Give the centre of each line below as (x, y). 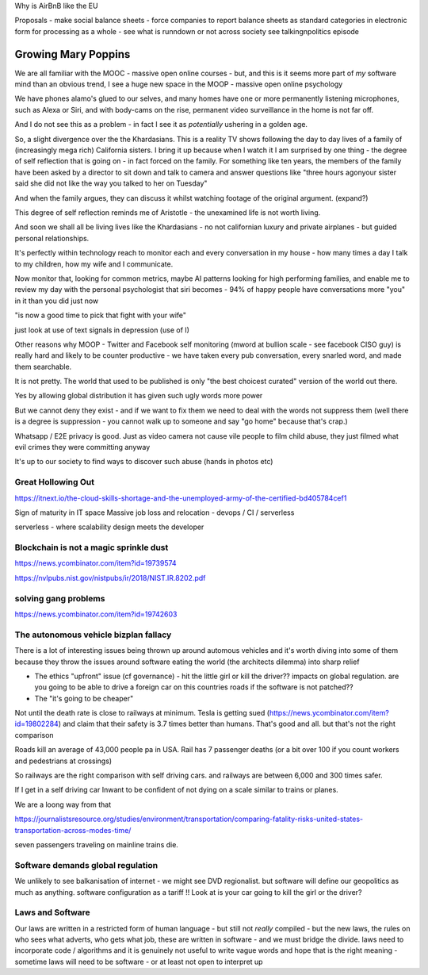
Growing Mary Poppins (73, 54)
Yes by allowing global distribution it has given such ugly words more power (139, 396)
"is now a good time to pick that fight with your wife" (100, 315)
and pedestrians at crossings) (63, 761)
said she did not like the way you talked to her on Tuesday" (111, 183)
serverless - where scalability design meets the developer (109, 527)
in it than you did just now (57, 301)
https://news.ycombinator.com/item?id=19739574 (96, 563)
